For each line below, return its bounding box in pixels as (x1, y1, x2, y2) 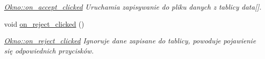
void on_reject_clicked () (4, 18, 84, 29)
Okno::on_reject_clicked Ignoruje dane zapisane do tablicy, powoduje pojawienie (4, 35, 256, 46)
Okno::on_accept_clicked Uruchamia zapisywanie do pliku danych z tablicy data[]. (4, 2, 262, 12)
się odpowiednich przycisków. (4, 45, 94, 55)
